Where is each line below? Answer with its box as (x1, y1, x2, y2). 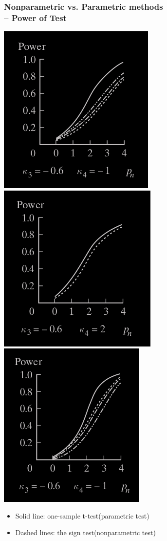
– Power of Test (4, 11, 67, 23)
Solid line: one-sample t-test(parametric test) (15, 510, 149, 520)
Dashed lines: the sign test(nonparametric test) (15, 527, 156, 537)
